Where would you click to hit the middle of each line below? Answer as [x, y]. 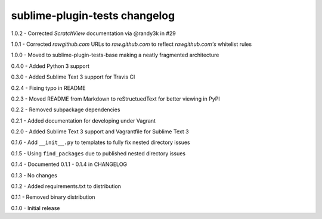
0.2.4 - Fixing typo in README [48, 88]
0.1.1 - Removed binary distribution [53, 197]
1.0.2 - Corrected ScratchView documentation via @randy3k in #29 [93, 33]
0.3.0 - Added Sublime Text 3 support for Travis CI [73, 77]
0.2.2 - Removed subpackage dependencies [66, 109]
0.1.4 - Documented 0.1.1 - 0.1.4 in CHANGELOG [69, 164]
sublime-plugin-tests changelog [93, 15]
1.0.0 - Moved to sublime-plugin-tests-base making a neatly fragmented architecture [115, 55]
